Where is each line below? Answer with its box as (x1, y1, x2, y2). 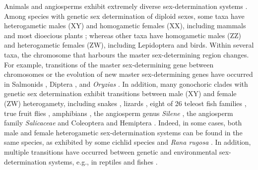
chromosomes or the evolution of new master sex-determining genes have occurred (4, 69, 253, 79)
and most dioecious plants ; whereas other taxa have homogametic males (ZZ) (4, 30, 241, 40)
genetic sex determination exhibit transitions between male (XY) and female (4, 88, 237, 99)
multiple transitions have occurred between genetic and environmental (4, 146, 217, 157)
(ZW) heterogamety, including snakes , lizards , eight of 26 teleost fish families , (4, 98, 247, 108)
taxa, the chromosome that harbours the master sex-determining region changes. (4, 49, 249, 59)
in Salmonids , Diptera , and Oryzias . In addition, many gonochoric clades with (4, 78, 248, 89)
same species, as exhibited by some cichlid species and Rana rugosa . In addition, (4, 137, 251, 147)
